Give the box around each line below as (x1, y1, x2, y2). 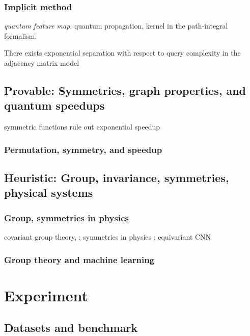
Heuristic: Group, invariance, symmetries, (4, 170, 229, 186)
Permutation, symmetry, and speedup (4, 143, 162, 156)
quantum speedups (4, 97, 105, 113)
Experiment (4, 285, 89, 305)
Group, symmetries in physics (4, 211, 129, 224)
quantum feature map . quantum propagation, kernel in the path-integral (4, 20, 228, 31)
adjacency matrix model (4, 58, 79, 68)
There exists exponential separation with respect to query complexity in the (4, 47, 241, 58)
